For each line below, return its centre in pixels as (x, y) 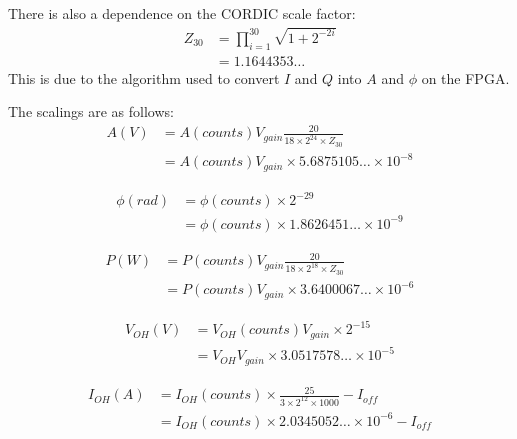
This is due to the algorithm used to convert (144, 77)
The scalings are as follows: (91, 111)
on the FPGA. (465, 77)
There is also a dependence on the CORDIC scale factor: (182, 13)
